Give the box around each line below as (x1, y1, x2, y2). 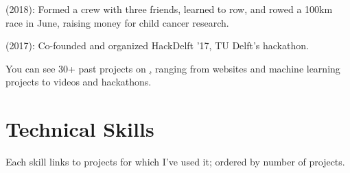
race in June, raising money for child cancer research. (5, 15, 229, 29)
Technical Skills (5, 115, 154, 143)
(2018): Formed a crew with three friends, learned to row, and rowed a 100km (5, 2, 333, 16)
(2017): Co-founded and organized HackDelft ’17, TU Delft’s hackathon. (5, 38, 309, 53)
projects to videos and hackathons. (5, 75, 152, 89)
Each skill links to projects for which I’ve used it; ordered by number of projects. (5, 155, 345, 169)
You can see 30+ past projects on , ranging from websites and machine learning (5, 61, 340, 75)
